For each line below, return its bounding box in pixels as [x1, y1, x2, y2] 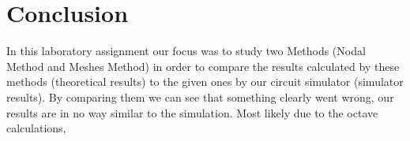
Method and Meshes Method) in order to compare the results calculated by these [6, 58, 400, 74]
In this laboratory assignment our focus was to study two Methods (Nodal [6, 43, 366, 59]
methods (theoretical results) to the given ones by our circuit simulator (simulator [6, 73, 404, 90]
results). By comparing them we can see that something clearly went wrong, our [6, 88, 394, 105]
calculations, [6, 120, 66, 136]
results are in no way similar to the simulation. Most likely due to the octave [6, 104, 378, 121]
